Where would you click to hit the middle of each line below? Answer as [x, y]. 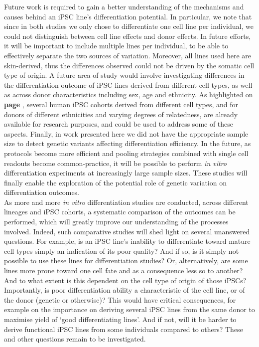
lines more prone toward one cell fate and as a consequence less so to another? [124, 270]
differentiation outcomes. [42, 192]
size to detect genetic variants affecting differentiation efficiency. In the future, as [128, 143]
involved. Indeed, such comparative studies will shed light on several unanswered [127, 231]
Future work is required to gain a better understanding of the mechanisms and [124, 6]
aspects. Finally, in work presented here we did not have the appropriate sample [126, 133]
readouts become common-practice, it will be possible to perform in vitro [116, 163]
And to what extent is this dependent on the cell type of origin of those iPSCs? [125, 280]
